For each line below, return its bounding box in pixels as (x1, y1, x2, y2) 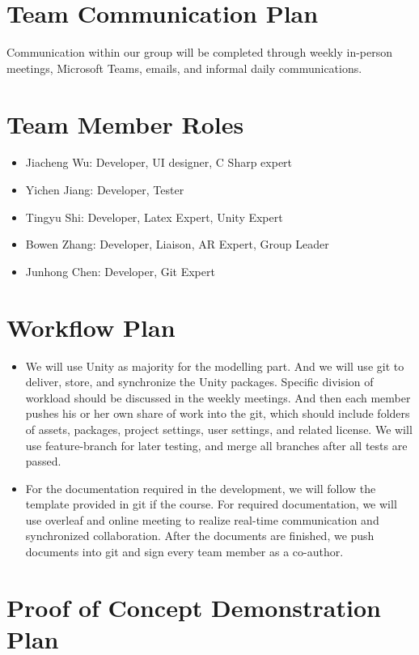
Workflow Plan (6, 310, 176, 343)
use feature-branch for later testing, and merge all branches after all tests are (25, 436, 408, 453)
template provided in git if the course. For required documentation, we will (25, 496, 397, 513)
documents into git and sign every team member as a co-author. (25, 543, 344, 560)
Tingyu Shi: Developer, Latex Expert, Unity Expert (25, 208, 283, 225)
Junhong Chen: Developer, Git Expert (25, 262, 215, 279)
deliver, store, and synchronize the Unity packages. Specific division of (25, 373, 374, 390)
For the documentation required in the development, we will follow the (25, 479, 376, 496)
